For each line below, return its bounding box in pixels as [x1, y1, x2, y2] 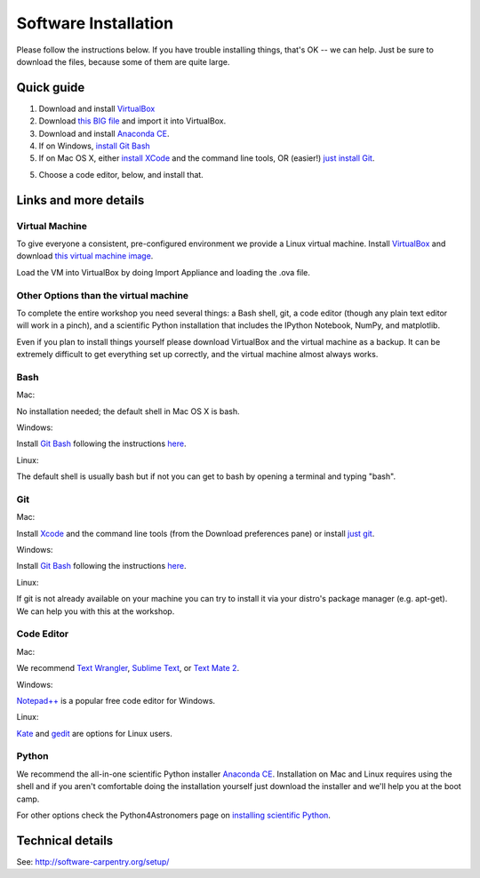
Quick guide [16, 80, 85, 95]
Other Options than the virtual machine [16, 289, 189, 301]
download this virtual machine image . [16, 251, 154, 261]
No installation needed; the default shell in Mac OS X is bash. [16, 405, 240, 417]
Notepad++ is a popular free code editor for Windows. [16, 695, 216, 706]
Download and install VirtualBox [38, 103, 156, 114]
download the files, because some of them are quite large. [16, 56, 230, 67]
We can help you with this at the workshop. [16, 605, 175, 617]
